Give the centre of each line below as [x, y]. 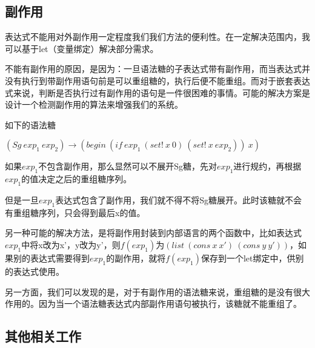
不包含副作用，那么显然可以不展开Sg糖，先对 [128, 166]
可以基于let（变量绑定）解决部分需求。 [82, 48]
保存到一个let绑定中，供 [248, 258]
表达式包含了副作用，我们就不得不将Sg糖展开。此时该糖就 [170, 199]
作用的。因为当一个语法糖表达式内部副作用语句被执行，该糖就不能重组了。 [153, 304]
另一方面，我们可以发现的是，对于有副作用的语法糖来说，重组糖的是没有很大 [157, 291]
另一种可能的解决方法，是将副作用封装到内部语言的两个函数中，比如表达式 [153, 233]
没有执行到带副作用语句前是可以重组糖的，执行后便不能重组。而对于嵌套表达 [157, 80]
